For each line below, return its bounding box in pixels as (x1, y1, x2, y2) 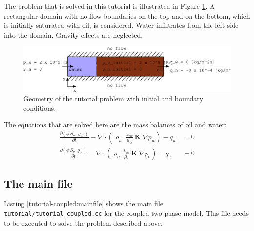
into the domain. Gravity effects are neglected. (4, 29, 143, 39)
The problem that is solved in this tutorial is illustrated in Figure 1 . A (4, 1, 215, 11)
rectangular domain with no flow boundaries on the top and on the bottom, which (4, 10, 250, 20)
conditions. (23, 103, 56, 113)
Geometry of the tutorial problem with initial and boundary (23, 93, 204, 103)
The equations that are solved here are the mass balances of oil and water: (4, 119, 227, 129)
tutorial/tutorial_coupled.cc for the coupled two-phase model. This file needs (4, 208, 249, 218)
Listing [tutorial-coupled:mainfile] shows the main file (4, 198, 164, 209)
